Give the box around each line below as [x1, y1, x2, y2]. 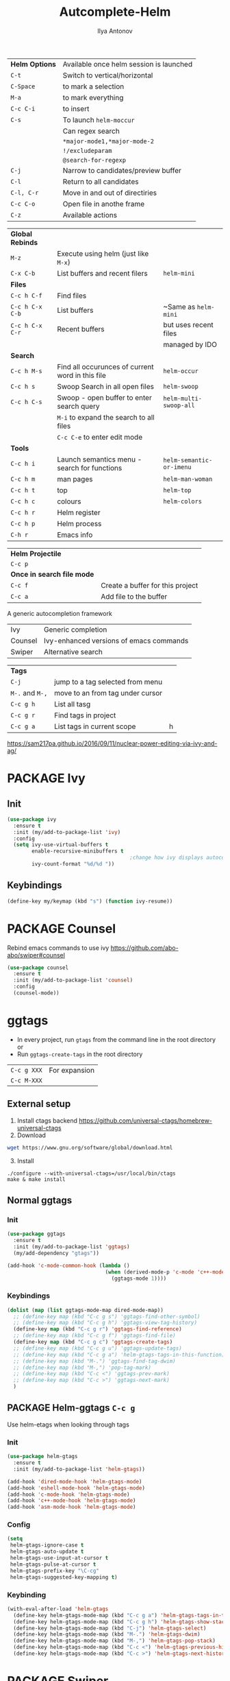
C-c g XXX [10, 1066, 42, 1074]
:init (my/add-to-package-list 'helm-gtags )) [13, 1466, 146, 1473]
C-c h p [10, 519, 36, 527]
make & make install [7, 1176, 66, 1183]
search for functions [57, 463, 123, 473]
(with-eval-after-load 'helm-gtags [7, 1606, 109, 1612]
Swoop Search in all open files [57, 381, 154, 391]
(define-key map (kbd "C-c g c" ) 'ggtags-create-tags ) [13, 1339, 173, 1346]
